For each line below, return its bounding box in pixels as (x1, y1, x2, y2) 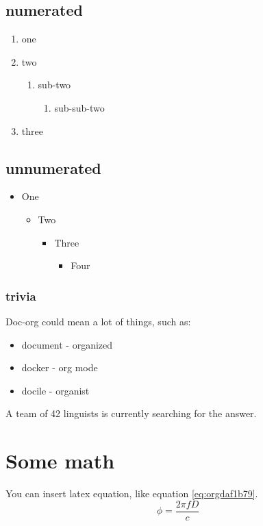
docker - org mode (21, 360, 98, 375)
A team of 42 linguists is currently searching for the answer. (5, 406, 257, 421)
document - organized (21, 337, 113, 351)
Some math (5, 447, 115, 475)
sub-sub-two (54, 100, 105, 114)
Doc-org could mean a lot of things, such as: (5, 314, 191, 328)
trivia (5, 287, 36, 304)
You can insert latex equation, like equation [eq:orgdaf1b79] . (5, 486, 258, 501)
